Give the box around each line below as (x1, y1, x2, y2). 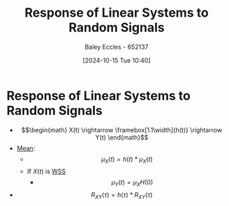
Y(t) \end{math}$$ (95, 133, 149, 141)
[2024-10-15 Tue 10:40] (82, 56, 151, 64)
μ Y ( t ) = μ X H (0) (111, 178, 154, 189)
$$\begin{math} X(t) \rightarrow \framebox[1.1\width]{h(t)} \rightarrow (21, 125, 223, 134)
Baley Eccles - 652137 (84, 42, 149, 51)
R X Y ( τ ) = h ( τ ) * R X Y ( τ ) (91, 191, 153, 201)
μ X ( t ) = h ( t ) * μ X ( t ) (101, 154, 153, 165)
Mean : (16, 144, 36, 152)
